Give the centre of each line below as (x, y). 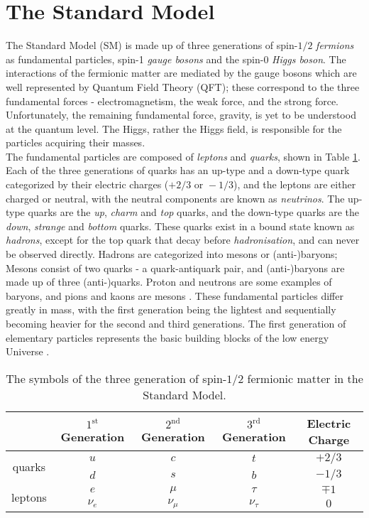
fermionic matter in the (305, 378)
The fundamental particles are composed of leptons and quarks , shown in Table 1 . (183, 156)
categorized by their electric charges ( (87, 184)
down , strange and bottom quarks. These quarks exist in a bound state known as (180, 226)
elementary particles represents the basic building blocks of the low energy (167, 337)
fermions (335, 45)
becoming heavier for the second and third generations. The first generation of (176, 323)
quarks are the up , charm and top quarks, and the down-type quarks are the (194, 212)
